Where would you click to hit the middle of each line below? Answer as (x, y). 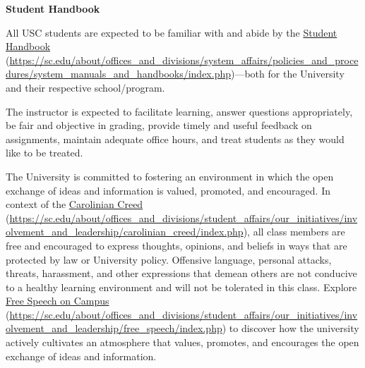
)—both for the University (288, 74)
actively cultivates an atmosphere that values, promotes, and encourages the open (182, 342)
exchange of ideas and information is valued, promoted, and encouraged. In (168, 190)
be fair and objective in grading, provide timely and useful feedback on (159, 125)
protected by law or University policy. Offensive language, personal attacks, (169, 259)
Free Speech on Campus (58, 301)
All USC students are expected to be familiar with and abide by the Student (172, 32)
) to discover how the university (291, 328)
